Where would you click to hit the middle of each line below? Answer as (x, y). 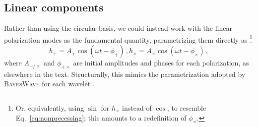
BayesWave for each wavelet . (49, 84)
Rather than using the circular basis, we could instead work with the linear (118, 28)
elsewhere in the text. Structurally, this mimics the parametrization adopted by (125, 74)
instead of (137, 108)
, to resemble (187, 108)
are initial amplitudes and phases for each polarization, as (161, 63)
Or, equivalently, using (50, 108)
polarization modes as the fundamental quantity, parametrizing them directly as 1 (128, 39)
